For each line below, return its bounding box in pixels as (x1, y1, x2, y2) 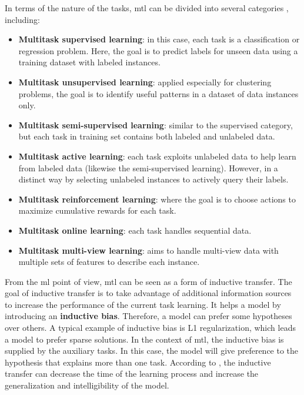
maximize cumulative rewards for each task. (18, 204, 176, 217)
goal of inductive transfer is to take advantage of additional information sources (5, 287, 292, 299)
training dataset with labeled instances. (18, 56, 161, 68)
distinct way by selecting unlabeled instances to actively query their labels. (18, 173, 289, 185)
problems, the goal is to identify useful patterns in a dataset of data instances (18, 87, 299, 99)
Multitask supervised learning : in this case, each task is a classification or (18, 33, 300, 45)
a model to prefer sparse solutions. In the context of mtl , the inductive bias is (5, 333, 284, 345)
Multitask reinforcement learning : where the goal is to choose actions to (18, 192, 296, 205)
